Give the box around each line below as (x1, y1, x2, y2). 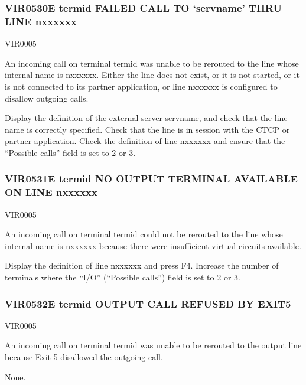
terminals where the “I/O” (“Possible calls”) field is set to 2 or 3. (5, 271, 240, 283)
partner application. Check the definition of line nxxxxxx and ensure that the (5, 135, 285, 147)
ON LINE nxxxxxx (5, 185, 97, 200)
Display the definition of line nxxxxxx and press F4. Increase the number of (5, 259, 279, 272)
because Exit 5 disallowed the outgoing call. (5, 351, 163, 363)
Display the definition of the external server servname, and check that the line (5, 112, 288, 124)
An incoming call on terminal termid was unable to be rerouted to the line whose (5, 57, 299, 69)
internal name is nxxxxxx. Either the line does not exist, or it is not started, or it (5, 68, 300, 81)
